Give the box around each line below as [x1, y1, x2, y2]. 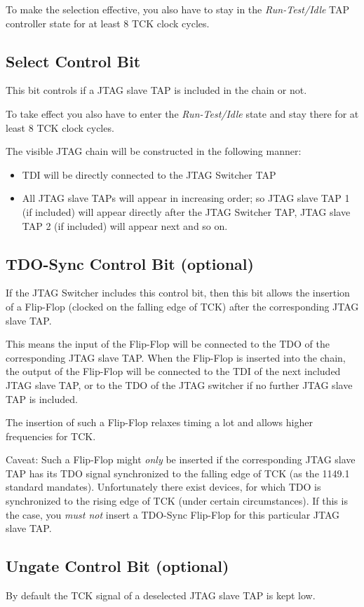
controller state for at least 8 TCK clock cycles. [6, 15, 210, 30]
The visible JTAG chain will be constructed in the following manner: [6, 144, 302, 158]
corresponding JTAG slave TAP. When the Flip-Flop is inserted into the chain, [6, 350, 346, 364]
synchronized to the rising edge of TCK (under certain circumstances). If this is [6, 493, 348, 508]
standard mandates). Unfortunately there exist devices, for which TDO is [6, 479, 321, 494]
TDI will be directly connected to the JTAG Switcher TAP [22, 167, 276, 182]
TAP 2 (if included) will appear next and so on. [22, 218, 228, 233]
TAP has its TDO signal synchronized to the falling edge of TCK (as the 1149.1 [6, 465, 350, 480]
